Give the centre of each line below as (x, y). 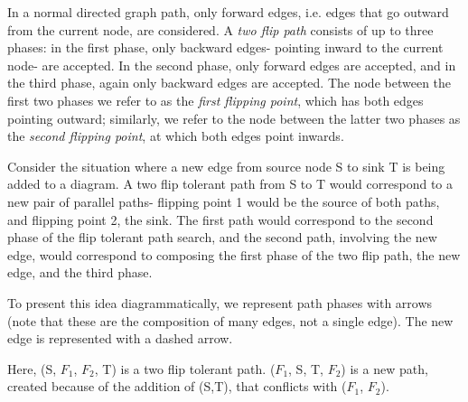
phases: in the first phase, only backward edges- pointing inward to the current (225, 47)
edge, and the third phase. (80, 272)
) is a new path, (384, 368)
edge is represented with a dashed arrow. (120, 338)
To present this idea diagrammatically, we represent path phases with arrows (220, 302)
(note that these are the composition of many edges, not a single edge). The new (230, 320)
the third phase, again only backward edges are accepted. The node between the (229, 83)
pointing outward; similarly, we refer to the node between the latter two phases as (234, 118)
